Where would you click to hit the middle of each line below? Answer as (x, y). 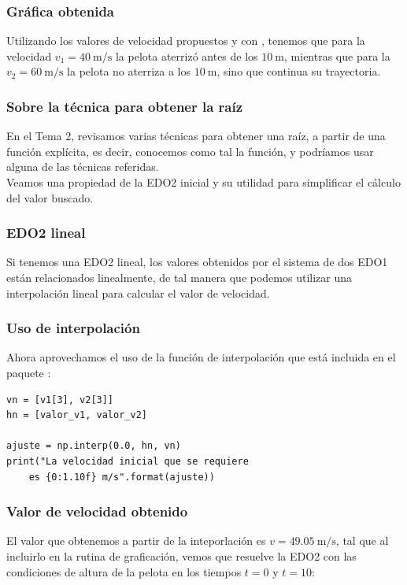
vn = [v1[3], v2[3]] (60, 400)
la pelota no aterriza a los (129, 71)
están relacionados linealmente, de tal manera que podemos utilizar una (179, 277)
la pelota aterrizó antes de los (187, 56)
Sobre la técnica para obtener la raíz (125, 106)
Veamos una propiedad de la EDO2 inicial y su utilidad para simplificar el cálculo (203, 182)
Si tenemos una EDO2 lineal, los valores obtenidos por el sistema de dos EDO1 (197, 262)
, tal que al (362, 541)
